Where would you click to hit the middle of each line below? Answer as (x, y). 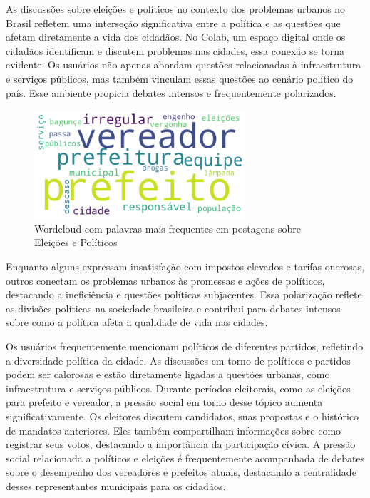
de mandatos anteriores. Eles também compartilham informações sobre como (174, 430)
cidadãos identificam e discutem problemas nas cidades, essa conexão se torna (175, 50)
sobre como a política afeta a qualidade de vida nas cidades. (137, 322)
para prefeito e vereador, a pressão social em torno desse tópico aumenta (164, 402)
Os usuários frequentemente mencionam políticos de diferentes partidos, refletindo (185, 346)
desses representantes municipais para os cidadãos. (116, 486)
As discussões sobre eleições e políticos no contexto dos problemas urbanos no (176, 9)
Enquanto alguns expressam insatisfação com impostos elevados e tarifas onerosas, (185, 266)
